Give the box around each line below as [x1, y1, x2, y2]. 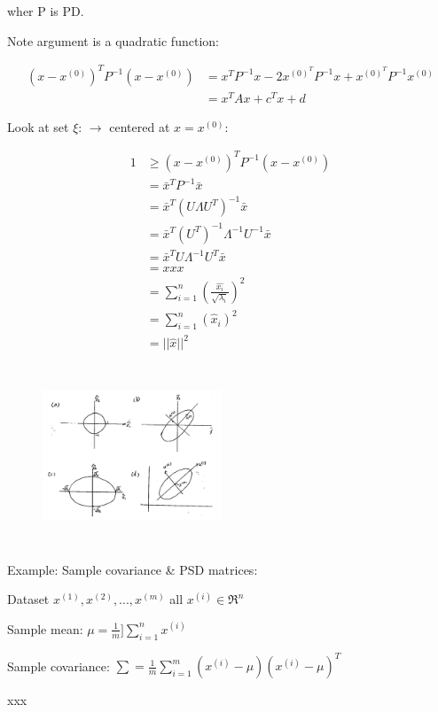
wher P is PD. [7, 2, 84, 19]
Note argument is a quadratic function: [7, 31, 219, 50]
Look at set [7, 117, 69, 135]
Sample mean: [7, 619, 83, 638]
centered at [109, 117, 170, 135]
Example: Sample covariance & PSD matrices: [7, 560, 258, 578]
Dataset [7, 590, 50, 608]
